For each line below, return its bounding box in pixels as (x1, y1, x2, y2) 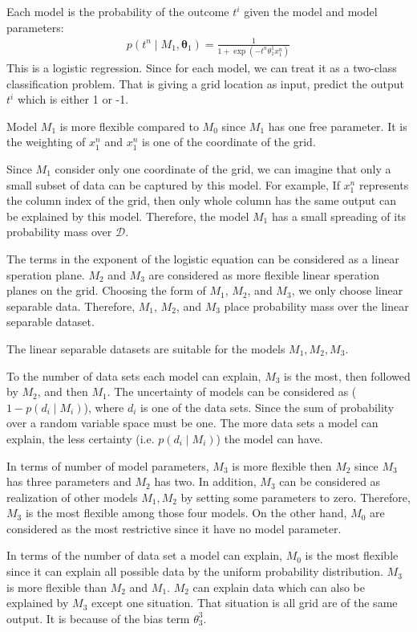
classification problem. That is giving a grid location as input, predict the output (6, 75, 404, 92)
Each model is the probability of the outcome (6, 3, 229, 19)
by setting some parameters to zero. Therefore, (180, 488, 411, 505)
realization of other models (6, 488, 138, 505)
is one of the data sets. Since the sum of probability (140, 398, 395, 415)
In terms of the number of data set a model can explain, (6, 547, 282, 564)
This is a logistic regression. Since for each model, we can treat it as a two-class (6, 59, 397, 76)
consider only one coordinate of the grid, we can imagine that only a (55, 161, 391, 177)
